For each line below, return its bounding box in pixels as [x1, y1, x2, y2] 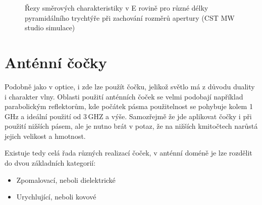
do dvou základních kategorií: [5, 158, 96, 168]
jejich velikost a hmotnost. [5, 130, 86, 141]
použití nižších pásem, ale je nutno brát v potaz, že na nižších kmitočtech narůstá [5, 121, 258, 131]
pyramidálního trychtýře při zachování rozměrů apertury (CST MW [25, 12, 235, 23]
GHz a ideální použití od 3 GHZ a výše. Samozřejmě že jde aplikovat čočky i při [5, 111, 252, 121]
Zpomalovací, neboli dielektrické [16, 174, 116, 185]
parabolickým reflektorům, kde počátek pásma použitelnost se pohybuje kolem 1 [5, 101, 253, 112]
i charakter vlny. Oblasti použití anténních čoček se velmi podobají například [5, 91, 243, 101]
